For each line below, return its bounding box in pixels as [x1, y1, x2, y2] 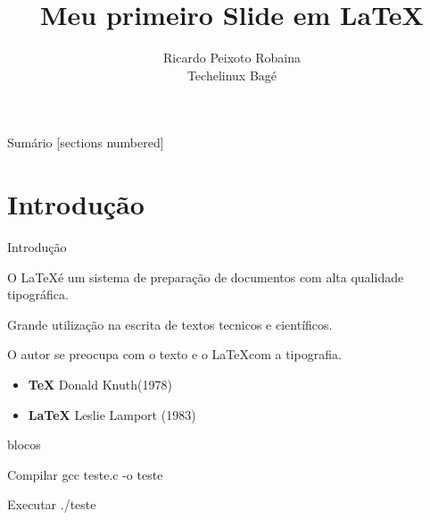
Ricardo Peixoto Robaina [163, 48, 301, 67]
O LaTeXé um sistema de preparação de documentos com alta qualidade [7, 267, 404, 286]
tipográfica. [7, 285, 69, 304]
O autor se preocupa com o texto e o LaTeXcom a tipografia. [7, 345, 342, 364]
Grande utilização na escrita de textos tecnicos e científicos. [7, 315, 333, 333]
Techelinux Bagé [186, 65, 277, 84]
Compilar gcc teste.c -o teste [7, 465, 163, 483]
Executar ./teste [7, 495, 96, 514]
